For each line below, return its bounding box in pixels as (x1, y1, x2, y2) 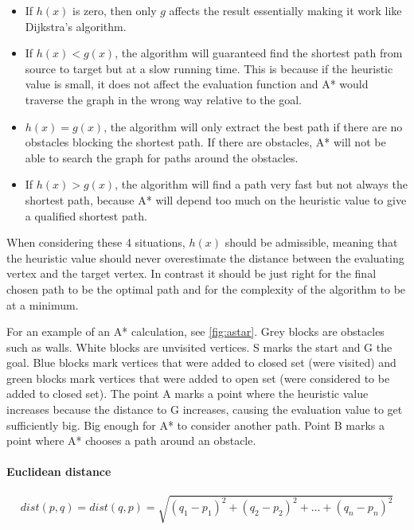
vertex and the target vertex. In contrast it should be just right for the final (6, 265, 377, 282)
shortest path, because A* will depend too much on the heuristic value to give (25, 191, 407, 208)
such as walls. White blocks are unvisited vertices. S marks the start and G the (6, 338, 393, 355)
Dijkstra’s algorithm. (25, 18, 127, 34)
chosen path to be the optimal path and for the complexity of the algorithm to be (6, 280, 406, 297)
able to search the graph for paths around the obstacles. (25, 149, 299, 166)
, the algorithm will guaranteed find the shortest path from (115, 45, 403, 61)
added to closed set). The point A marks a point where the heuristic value (6, 385, 369, 402)
